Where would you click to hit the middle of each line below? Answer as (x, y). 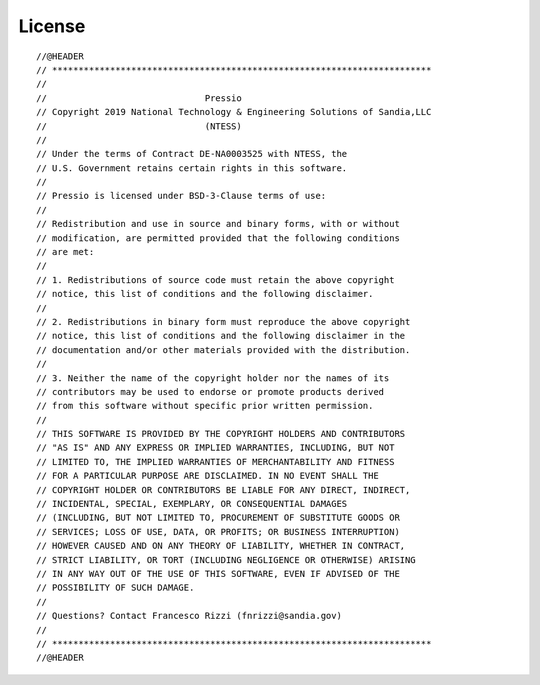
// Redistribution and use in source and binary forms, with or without (218, 224)
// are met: (65, 252)
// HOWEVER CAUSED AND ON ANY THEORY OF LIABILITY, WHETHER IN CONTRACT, (221, 546)
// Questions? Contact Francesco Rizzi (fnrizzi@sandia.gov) (189, 616)
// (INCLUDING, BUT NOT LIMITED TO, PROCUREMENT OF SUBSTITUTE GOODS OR (218, 518)
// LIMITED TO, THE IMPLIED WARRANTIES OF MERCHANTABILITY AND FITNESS (215, 461)
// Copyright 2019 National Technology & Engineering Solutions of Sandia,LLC (234, 112)
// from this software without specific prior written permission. (205, 406)
